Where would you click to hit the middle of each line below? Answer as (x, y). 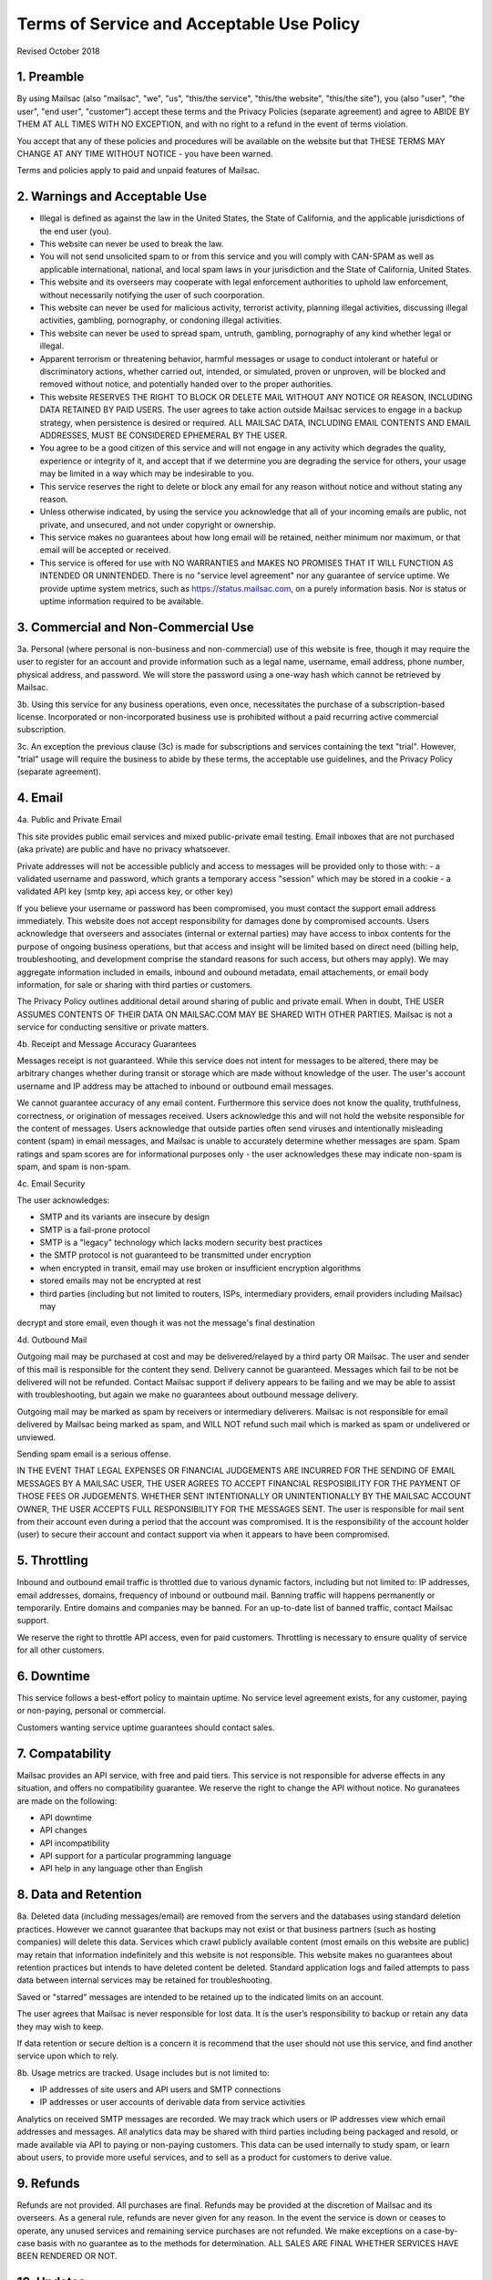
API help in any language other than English (122, 1869)
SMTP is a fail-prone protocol (95, 1229)
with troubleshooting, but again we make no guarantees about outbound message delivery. (188, 1394)
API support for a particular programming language (135, 1856)
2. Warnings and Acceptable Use (112, 197)
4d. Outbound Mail (52, 1340)
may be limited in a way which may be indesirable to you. (147, 473)
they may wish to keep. (60, 2026)
